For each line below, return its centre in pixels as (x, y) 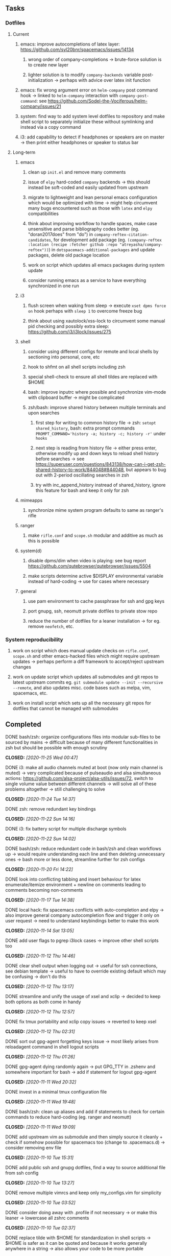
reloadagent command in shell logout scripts (52, 1047)
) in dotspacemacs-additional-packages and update (102, 249)
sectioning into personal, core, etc (64, 357)
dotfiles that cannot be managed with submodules (65, 708)
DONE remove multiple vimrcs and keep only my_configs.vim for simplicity (83, 1193)
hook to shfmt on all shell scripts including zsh (77, 367)
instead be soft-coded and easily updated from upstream (88, 187)
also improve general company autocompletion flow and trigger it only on (82, 915)
